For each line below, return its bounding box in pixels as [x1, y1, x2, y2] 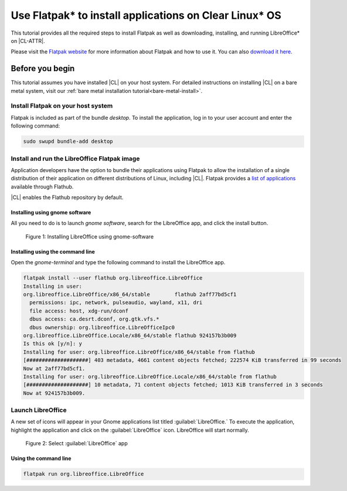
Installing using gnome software [11, 209, 91, 216]
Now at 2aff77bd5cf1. [23, 365, 86, 372]
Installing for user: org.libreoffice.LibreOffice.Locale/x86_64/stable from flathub [23, 373, 277, 380]
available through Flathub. [11, 183, 74, 190]
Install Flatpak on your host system [11, 102, 113, 110]
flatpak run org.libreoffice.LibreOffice [23, 470, 144, 477]
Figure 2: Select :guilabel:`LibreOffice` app [25, 440, 128, 447]
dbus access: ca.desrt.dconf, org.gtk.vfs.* [29, 316, 159, 322]
